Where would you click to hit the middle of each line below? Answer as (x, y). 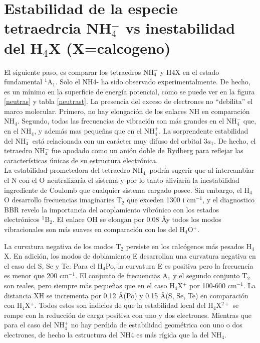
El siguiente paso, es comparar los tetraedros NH (79, 72)
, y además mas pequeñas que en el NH (94, 131)
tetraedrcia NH (58, 28)
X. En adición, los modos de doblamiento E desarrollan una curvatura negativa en (130, 256)
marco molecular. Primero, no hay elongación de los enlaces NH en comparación (127, 111)
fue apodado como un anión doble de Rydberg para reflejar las (147, 150)
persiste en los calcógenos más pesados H (189, 246)
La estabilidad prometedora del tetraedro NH (74, 170)
